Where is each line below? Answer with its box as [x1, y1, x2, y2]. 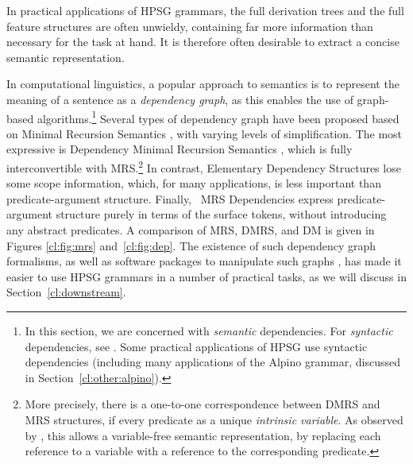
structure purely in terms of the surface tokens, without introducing [56, 206, 387, 222]
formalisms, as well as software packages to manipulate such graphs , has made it [6, 253, 402, 269]
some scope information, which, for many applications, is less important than [6, 175, 381, 191]
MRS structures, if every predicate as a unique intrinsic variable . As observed [25, 411, 403, 427]
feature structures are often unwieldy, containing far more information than [6, 17, 373, 34]
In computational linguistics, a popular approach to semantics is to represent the [6, 75, 399, 92]
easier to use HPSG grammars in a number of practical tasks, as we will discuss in [6, 268, 407, 284]
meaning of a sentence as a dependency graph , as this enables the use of [6, 91, 353, 107]
